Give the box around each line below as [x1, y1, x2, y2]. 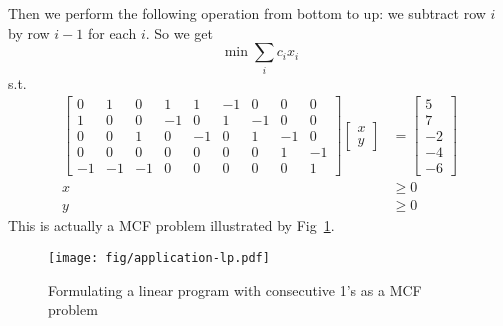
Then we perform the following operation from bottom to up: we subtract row [8, 3, 486, 23]
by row [8, 22, 50, 43]
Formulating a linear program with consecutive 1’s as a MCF [48, 279, 422, 300]
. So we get [145, 22, 213, 43]
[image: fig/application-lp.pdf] [48, 250, 270, 265]
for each [87, 22, 137, 43]
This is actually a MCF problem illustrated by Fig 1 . [8, 215, 335, 236]
